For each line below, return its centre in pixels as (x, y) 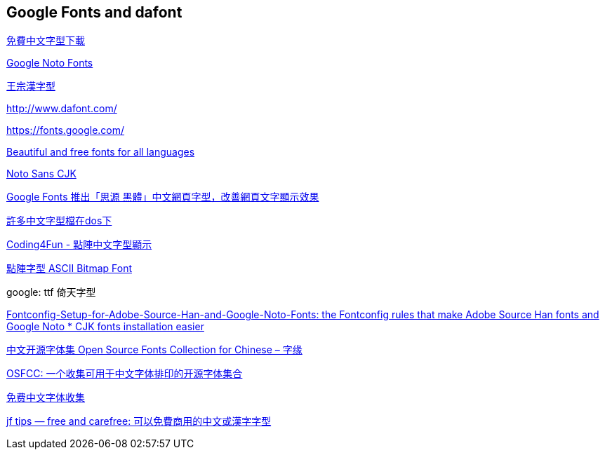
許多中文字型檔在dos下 (59, 221)
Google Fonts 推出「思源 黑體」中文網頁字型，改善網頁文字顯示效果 (163, 197)
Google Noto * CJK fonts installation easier (105, 327)
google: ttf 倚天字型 (51, 292)
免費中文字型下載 (46, 41)
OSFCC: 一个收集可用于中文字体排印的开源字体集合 (125, 374)
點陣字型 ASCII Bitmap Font (69, 269)
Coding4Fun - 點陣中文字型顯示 (79, 245)
